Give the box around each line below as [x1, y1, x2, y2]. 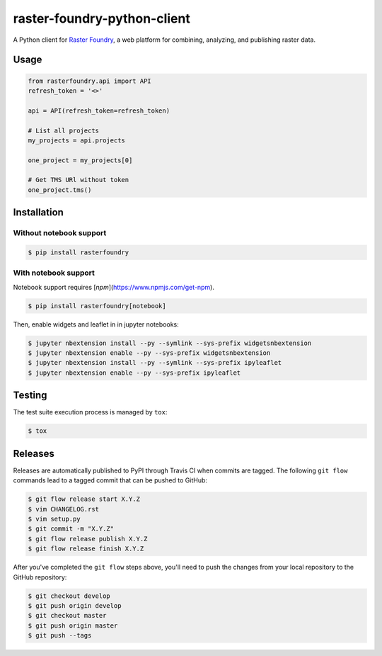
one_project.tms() [28, 186, 92, 194]
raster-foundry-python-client [13, 11, 190, 26]
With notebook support [13, 268, 95, 278]
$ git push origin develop [28, 601, 122, 609]
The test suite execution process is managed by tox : [13, 408, 168, 417]
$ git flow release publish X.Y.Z [28, 535, 148, 543]
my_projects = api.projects [28, 136, 125, 145]
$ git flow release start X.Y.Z [28, 495, 141, 503]
